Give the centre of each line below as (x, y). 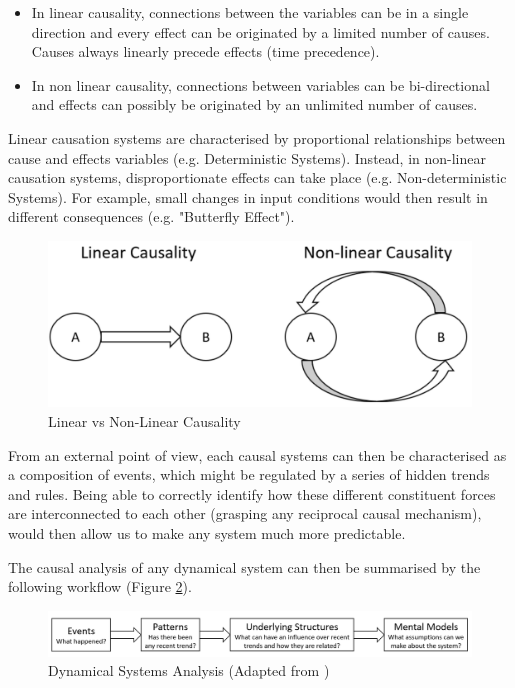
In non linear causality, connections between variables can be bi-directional (260, 84)
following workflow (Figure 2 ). (100, 586)
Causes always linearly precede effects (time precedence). (205, 51)
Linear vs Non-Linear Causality (144, 420)
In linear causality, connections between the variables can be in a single (250, 12)
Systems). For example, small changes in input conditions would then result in (248, 196)
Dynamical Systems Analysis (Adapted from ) (189, 670)
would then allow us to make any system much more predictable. (207, 532)
